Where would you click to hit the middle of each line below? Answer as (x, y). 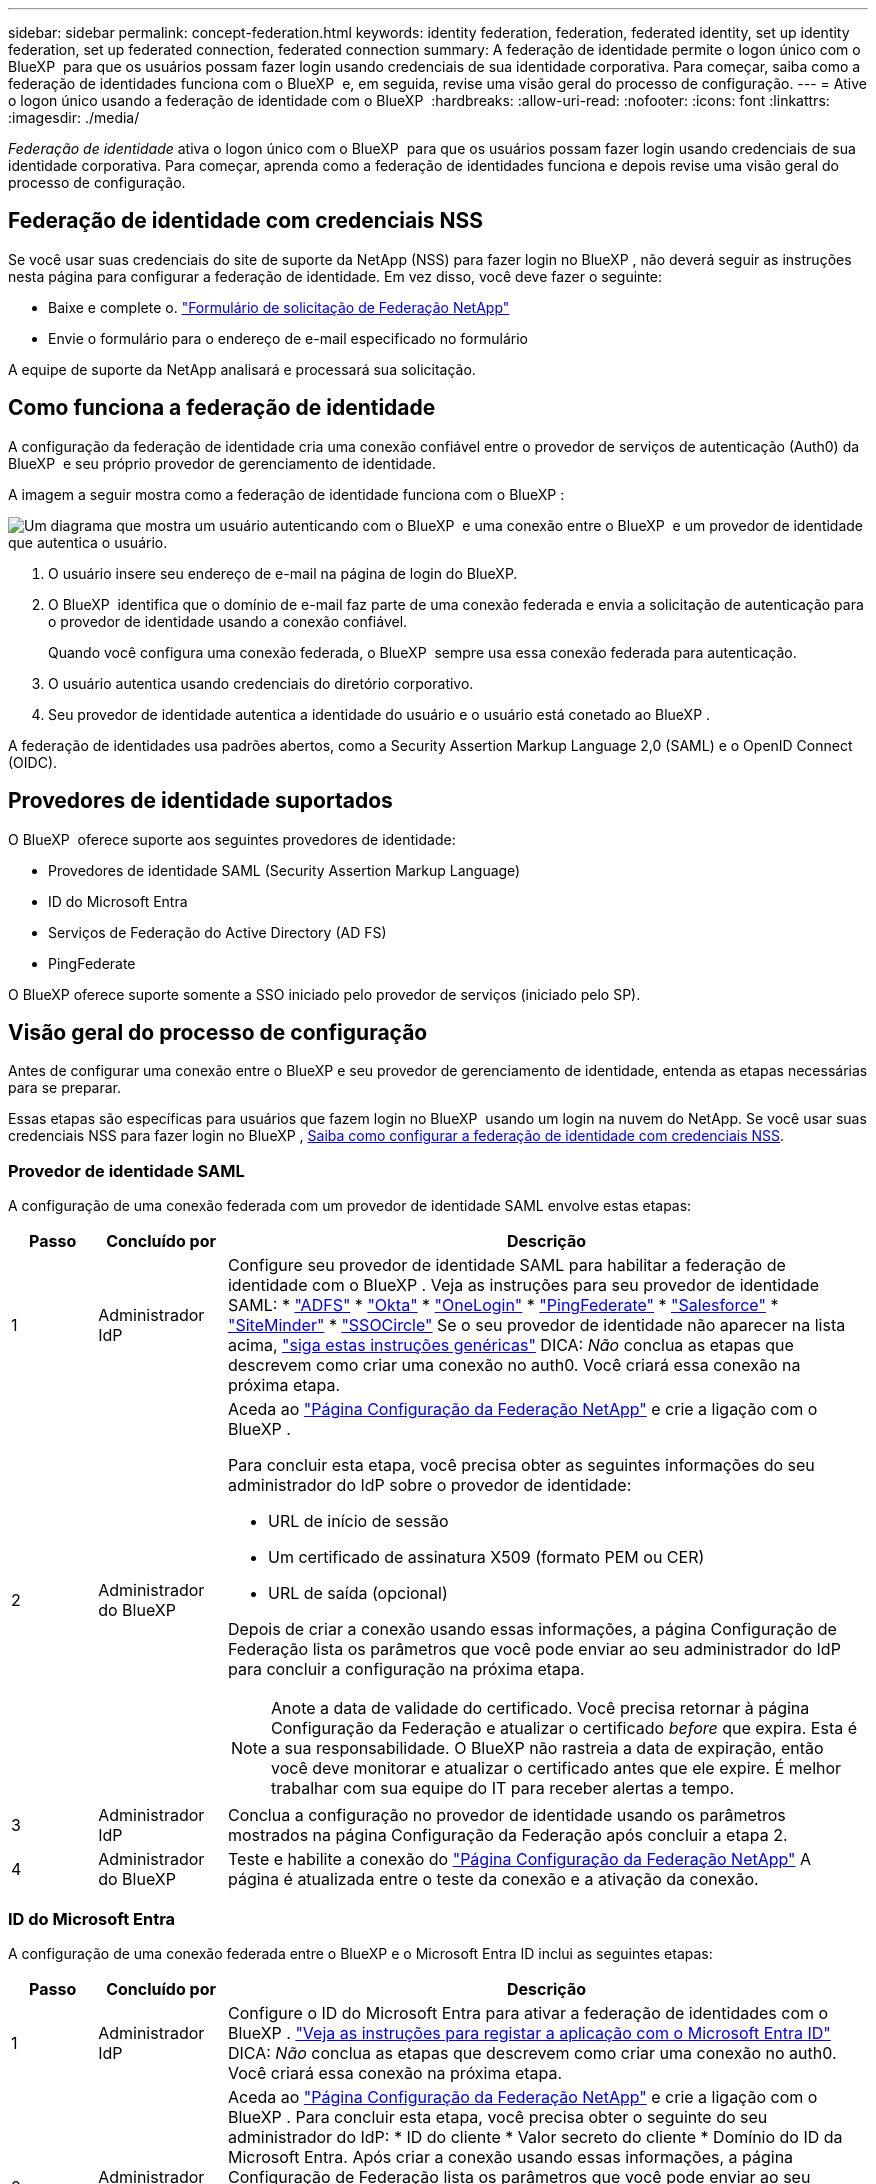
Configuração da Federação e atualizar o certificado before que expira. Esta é (564, 1728)
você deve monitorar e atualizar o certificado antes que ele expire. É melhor (556, 1768)
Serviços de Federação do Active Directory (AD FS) (217, 932)
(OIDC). (33, 762)
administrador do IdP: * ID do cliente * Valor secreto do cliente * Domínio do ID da (535, 2136)
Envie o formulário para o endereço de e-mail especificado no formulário (288, 338)
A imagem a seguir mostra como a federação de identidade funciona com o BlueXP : (286, 494)
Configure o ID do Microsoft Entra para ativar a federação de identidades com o (528, 2012)
